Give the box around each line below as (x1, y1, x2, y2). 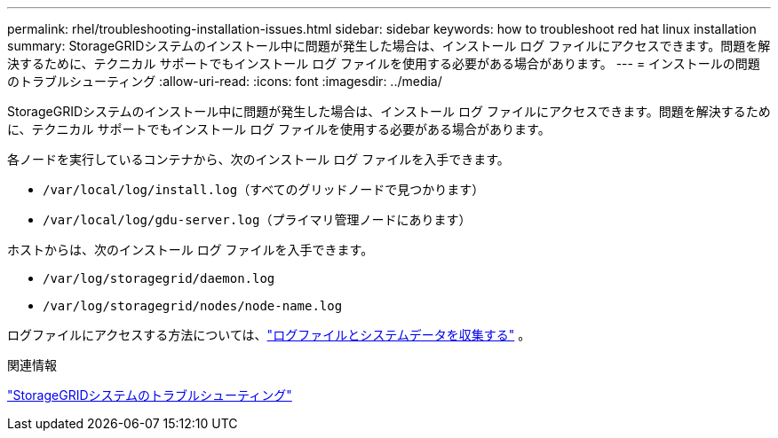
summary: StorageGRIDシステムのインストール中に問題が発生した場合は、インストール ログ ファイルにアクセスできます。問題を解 (7, 38, 771, 53)
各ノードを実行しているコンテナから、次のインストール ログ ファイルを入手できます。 (7, 152, 510, 167)
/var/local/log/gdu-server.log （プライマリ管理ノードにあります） (43, 212, 472, 227)
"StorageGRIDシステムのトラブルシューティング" (7, 387, 292, 403)
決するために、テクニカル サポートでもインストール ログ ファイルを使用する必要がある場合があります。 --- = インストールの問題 (7, 56, 760, 71)
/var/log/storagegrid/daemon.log (43, 271, 275, 285)
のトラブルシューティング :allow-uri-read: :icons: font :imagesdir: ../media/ (7, 74, 442, 89)
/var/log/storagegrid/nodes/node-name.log (43, 299, 343, 313)
